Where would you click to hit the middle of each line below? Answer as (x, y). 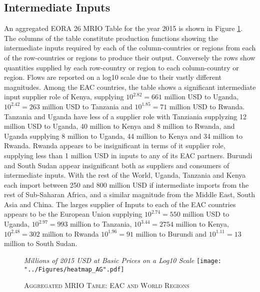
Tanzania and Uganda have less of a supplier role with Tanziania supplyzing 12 (125, 116)
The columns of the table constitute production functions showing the (111, 38)
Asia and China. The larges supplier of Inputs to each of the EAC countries (120, 204)
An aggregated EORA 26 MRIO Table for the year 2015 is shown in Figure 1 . (123, 28)
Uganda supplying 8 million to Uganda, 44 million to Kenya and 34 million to (123, 136)
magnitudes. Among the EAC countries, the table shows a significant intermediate (130, 87)
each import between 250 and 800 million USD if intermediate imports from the (126, 184)
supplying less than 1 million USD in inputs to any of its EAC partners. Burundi (128, 155)
